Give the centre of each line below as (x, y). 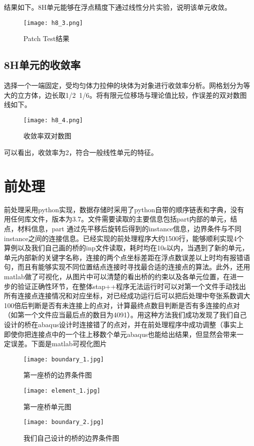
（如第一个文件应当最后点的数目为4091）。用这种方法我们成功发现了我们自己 (125, 315)
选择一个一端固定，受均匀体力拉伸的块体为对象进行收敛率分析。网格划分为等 (127, 85)
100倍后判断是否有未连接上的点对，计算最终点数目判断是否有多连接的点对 (122, 305)
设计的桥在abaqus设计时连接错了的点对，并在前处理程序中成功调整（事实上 (124, 324)
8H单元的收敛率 (42, 65)
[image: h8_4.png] (53, 120)
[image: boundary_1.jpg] (64, 359)
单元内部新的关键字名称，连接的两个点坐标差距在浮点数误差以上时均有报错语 (127, 257)
